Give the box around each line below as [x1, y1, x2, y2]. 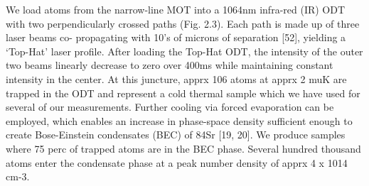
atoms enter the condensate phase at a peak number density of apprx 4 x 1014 [6, 155, 348, 170]
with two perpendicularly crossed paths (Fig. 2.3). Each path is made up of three [6, 16, 360, 31]
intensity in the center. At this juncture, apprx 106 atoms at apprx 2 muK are [6, 71, 347, 86]
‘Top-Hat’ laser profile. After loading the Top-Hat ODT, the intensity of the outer [6, 43, 363, 58]
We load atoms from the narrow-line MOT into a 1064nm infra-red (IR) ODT [6, 2, 346, 16]
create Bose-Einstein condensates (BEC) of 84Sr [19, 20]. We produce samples [6, 127, 346, 142]
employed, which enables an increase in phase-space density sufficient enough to [6, 113, 353, 128]
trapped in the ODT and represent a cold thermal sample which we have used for [6, 85, 360, 100]
